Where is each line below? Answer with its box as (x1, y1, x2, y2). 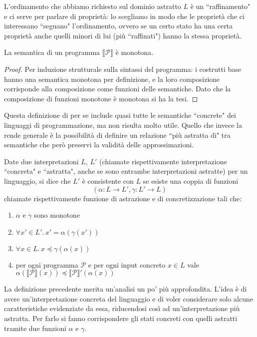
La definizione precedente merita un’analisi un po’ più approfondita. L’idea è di (4, 284, 247, 294)
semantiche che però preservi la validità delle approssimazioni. (4, 139, 194, 150)
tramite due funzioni (4, 323, 66, 333)
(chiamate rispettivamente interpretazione (99, 156, 227, 166)
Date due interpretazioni (4, 156, 79, 166)
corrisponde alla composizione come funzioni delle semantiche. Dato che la (4, 83, 231, 94)
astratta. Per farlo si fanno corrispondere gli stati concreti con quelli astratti (4, 313, 238, 324)
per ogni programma (15, 259, 78, 270)
